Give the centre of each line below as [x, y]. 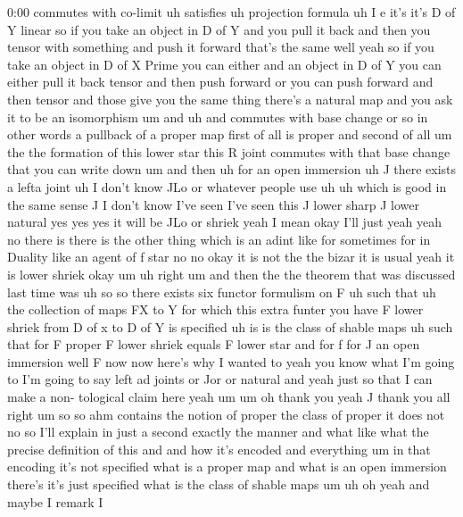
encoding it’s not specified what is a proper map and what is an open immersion [227, 467]
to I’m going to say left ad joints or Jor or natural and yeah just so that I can [220, 379]
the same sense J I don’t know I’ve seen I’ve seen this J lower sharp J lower [213, 204]
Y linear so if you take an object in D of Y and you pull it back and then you [219, 29]
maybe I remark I [55, 501]
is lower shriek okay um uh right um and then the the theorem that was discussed [231, 274]
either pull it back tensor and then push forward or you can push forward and [220, 82]
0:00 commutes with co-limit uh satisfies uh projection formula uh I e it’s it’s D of [231, 12]
